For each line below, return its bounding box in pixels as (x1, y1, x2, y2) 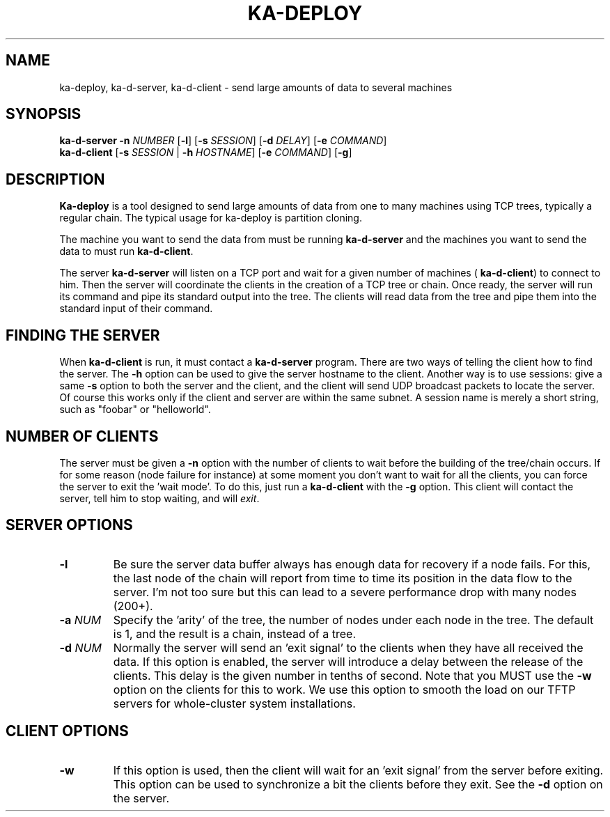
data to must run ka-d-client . (59, 245, 194, 258)
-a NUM (59, 612, 102, 627)
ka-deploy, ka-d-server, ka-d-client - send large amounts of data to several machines (59, 81, 453, 93)
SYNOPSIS (6, 105, 81, 123)
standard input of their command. (59, 302, 213, 315)
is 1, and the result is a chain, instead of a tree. (113, 626, 357, 641)
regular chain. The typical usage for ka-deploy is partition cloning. (59, 212, 362, 224)
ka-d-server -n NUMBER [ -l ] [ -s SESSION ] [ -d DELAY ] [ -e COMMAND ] (59, 134, 387, 147)
